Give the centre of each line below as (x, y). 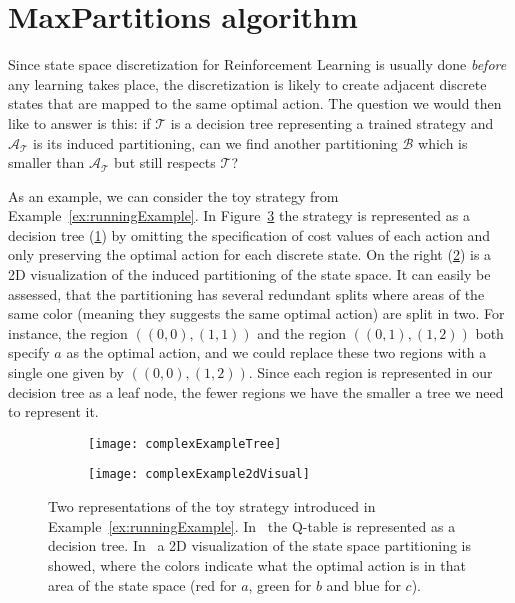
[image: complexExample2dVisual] (199, 474)
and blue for (363, 584)
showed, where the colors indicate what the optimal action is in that (257, 564)
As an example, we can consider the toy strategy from (173, 195)
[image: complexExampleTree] (185, 443)
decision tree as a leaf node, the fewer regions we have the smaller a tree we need (256, 391)
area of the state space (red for (142, 584)
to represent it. (53, 411)
